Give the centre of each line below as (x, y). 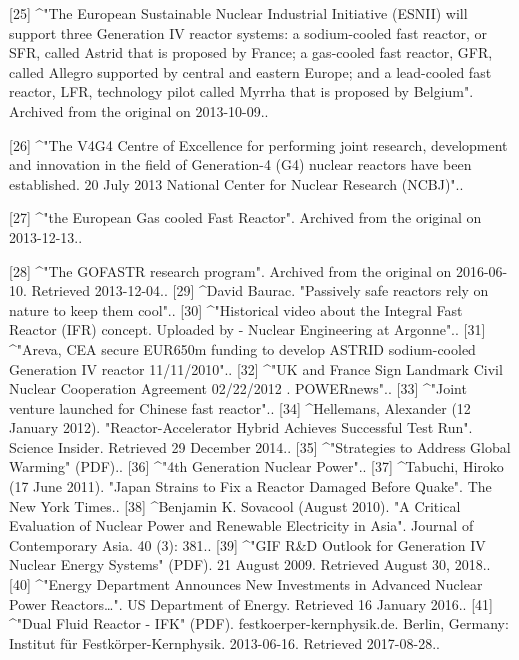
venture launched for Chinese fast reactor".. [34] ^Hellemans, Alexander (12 (240, 407)
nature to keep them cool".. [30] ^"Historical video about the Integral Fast (236, 309)
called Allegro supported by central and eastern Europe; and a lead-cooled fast (250, 71)
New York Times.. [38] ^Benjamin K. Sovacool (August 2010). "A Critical (235, 505)
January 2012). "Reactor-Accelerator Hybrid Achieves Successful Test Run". (241, 427)
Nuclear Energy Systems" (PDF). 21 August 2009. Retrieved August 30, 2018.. (250, 564)
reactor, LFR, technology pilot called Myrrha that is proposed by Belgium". (241, 91)
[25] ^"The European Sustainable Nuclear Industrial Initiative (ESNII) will (238, 13)
